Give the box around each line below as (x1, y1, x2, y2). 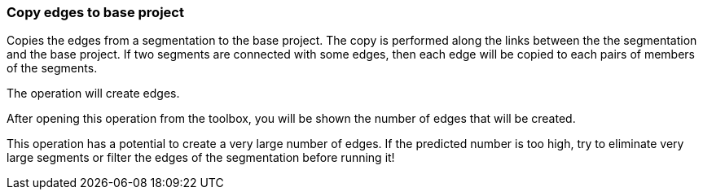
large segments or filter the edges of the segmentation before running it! (7, 150, 395, 165)
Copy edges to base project (7, 4, 184, 20)
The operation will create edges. (7, 86, 180, 101)
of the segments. (7, 61, 98, 76)
